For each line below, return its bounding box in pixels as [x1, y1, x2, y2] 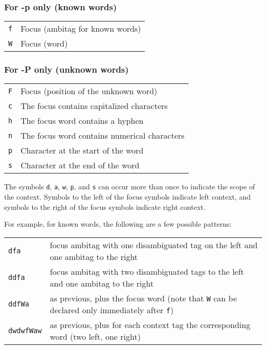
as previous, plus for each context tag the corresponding [50, 318, 251, 331]
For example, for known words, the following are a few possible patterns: [4, 219, 232, 229]
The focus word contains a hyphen [20, 115, 144, 127]
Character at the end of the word [20, 159, 140, 171]
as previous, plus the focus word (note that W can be [50, 292, 237, 304]
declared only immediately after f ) [50, 303, 174, 316]
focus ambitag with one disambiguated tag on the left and [50, 238, 258, 251]
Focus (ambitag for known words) [20, 23, 141, 35]
